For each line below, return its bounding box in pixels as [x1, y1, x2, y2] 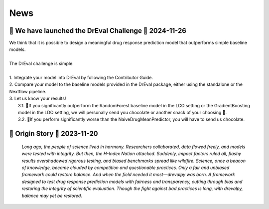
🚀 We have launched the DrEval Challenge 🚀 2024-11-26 [9, 26, 187, 35]
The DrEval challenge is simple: [9, 60, 74, 67]
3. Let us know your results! [9, 95, 66, 102]
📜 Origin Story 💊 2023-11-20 [9, 130, 98, 138]
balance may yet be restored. [21, 193, 82, 199]
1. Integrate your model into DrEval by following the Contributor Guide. [9, 75, 153, 81]
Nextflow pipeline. [9, 88, 47, 94]
